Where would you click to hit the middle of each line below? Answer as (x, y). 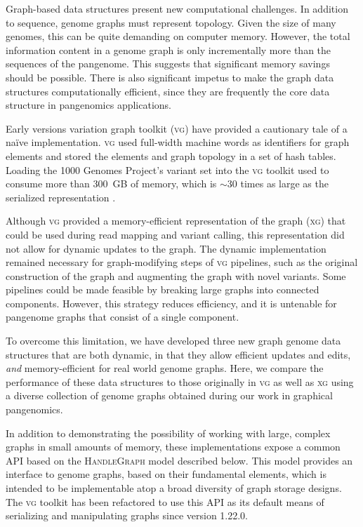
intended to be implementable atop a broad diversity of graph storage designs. (174, 488)
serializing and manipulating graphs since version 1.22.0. (127, 515)
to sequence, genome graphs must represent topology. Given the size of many (171, 22)
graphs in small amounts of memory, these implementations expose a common (173, 447)
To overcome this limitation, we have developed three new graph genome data (173, 341)
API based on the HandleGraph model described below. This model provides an (179, 460)
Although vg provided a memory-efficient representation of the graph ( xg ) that (176, 221)
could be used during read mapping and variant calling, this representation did (175, 234)
